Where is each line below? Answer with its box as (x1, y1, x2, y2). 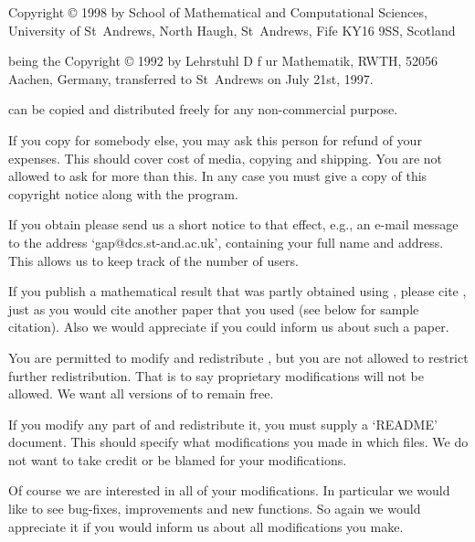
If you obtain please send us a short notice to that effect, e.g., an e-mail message (8, 215, 459, 234)
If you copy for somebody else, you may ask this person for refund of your (8, 130, 422, 149)
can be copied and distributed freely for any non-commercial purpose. (8, 100, 398, 119)
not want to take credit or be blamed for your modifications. (8, 450, 347, 469)
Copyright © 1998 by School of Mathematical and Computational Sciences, (8, 3, 427, 21)
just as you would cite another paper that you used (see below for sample (8, 299, 419, 318)
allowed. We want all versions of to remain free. (8, 384, 274, 403)
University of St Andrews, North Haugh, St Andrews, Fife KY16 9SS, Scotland (8, 20, 456, 39)
